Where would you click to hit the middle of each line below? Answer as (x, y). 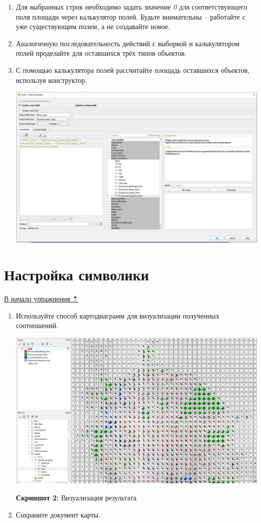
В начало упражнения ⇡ (41, 298)
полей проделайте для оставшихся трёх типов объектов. (101, 53)
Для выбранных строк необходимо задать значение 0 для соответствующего (132, 7)
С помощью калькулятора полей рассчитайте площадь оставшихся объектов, (133, 70)
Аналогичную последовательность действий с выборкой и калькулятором (128, 43)
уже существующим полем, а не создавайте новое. (93, 26)
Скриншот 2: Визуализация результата (76, 497)
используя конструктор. (51, 80)
